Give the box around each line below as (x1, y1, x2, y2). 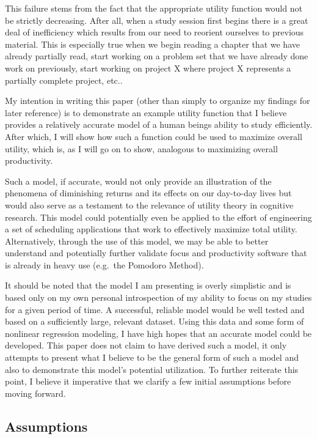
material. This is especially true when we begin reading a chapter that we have (5, 37, 300, 50)
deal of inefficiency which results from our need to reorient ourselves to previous (5, 26, 304, 39)
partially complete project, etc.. (5, 73, 123, 86)
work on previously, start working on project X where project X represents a (5, 61, 291, 74)
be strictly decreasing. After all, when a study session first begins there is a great (5, 13, 308, 26)
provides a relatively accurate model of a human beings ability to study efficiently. (5, 118, 313, 131)
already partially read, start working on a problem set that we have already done (5, 50, 308, 62)
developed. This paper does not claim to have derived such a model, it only (5, 339, 287, 352)
